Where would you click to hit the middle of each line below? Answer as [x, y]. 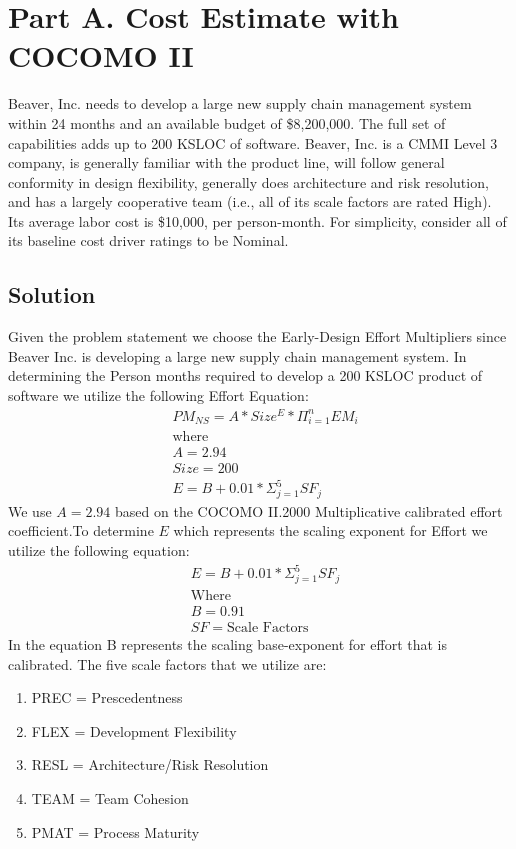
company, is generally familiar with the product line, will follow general [226, 162]
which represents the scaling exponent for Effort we [330, 530]
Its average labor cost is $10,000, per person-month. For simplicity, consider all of [257, 220]
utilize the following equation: [99, 550]
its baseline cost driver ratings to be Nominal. [148, 240]
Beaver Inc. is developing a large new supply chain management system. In [237, 355]
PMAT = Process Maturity [115, 831]
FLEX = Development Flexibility [134, 730]
